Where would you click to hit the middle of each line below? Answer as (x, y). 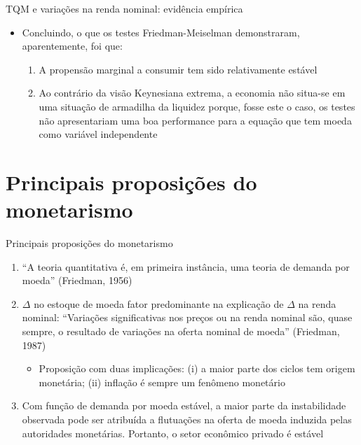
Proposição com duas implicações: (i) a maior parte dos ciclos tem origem (197, 368)
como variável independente (98, 134)
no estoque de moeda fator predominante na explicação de (159, 303)
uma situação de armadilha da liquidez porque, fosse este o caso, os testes (197, 106)
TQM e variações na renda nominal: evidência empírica (124, 8)
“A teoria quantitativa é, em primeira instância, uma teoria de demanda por (186, 266)
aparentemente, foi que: (72, 46)
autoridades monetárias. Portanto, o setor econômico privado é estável (173, 433)
